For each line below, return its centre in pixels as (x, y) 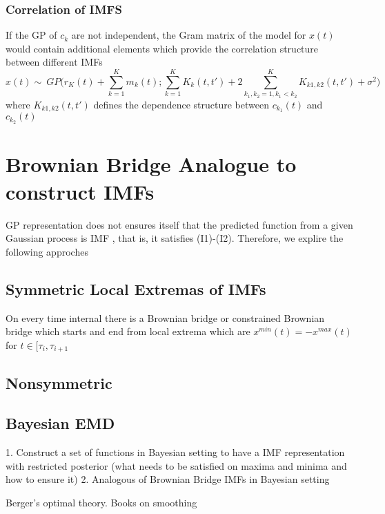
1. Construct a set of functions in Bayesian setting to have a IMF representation (175, 452)
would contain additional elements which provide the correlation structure (162, 48)
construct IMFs (80, 191)
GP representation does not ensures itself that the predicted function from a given (179, 224)
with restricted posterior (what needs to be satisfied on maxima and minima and (176, 465)
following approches (47, 251)
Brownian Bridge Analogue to (151, 164)
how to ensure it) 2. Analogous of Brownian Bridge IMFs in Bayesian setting (168, 479)
